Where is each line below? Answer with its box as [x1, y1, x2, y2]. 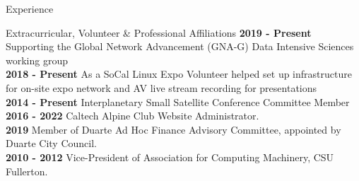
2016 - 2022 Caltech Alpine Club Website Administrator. [6, 108, 259, 123]
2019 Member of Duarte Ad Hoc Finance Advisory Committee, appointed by [6, 122, 341, 136]
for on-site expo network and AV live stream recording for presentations [6, 80, 317, 95]
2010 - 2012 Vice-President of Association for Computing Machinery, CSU [6, 149, 334, 164]
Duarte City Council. [6, 136, 97, 151]
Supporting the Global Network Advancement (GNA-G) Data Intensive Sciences [6, 39, 354, 54]
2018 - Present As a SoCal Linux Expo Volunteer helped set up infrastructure [6, 66, 352, 81]
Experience [6, 1, 54, 16]
